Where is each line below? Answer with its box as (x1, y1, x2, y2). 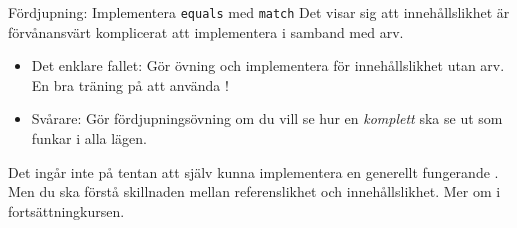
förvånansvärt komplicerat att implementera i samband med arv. (8, 21, 404, 42)
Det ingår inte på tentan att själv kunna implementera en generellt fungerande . (8, 161, 499, 182)
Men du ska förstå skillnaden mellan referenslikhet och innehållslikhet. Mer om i (8, 181, 501, 202)
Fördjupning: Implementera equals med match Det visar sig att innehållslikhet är (8, 2, 510, 22)
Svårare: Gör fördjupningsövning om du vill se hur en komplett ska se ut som (31, 108, 503, 129)
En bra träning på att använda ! (31, 74, 229, 95)
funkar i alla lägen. (31, 128, 147, 149)
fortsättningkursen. (8, 200, 125, 221)
